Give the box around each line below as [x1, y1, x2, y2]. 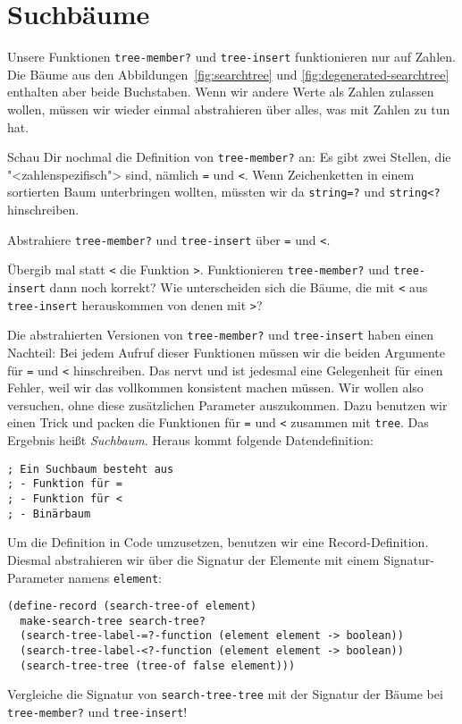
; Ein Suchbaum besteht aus [7, 462, 174, 476]
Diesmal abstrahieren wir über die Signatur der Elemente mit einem [7, 550, 380, 568]
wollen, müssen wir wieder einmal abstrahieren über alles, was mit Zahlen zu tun [7, 99, 450, 118]
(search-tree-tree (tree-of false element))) [20, 659, 296, 672]
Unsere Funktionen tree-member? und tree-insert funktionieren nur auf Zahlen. [7, 47, 456, 66]
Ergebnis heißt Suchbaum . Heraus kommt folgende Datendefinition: [7, 431, 374, 450]
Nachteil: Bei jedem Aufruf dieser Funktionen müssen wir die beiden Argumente [7, 343, 445, 361]
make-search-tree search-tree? [20, 614, 206, 627]
